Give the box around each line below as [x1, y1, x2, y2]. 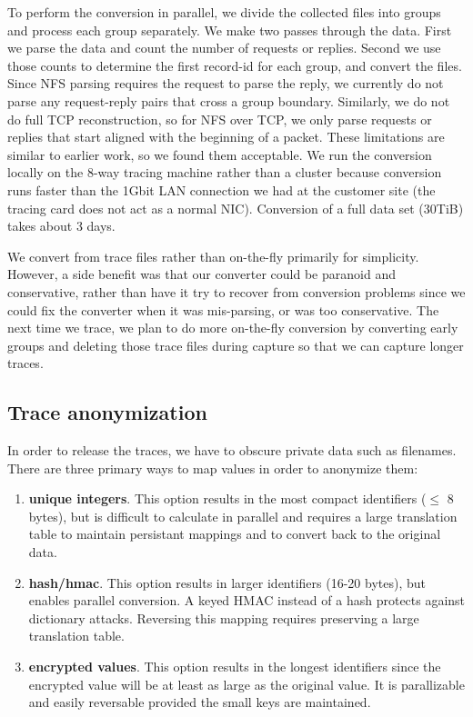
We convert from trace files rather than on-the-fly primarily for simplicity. [7, 246, 419, 265]
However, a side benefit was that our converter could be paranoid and [7, 264, 396, 284]
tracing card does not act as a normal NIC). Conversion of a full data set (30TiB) [7, 198, 464, 217]
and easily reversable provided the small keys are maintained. [28, 692, 371, 712]
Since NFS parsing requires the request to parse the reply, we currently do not [7, 74, 444, 93]
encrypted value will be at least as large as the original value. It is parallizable [28, 674, 465, 693]
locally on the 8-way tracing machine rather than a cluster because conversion [7, 163, 442, 182]
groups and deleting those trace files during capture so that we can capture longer [7, 335, 464, 354]
